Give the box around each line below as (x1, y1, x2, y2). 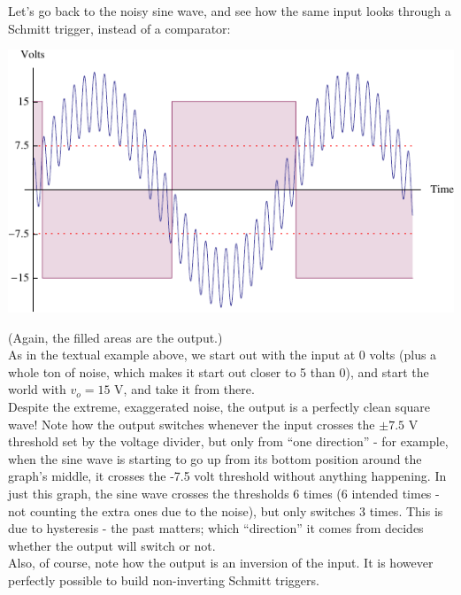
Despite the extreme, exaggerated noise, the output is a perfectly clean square (8, 397, 431, 415)
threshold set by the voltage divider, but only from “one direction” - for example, (8, 432, 449, 451)
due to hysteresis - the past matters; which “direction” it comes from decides (8, 519, 424, 537)
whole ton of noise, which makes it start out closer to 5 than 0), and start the (8, 362, 429, 381)
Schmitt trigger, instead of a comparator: (8, 19, 231, 37)
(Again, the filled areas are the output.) (8, 328, 223, 346)
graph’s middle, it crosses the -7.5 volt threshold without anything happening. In (8, 467, 447, 485)
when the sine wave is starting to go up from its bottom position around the (8, 449, 422, 467)
